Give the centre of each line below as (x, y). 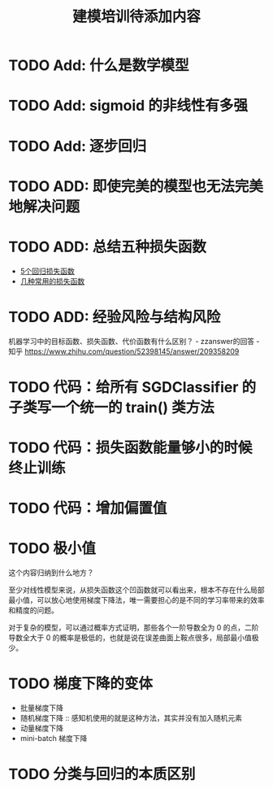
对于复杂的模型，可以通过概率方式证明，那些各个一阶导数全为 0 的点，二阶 (134, 628)
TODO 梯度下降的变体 (80, 684)
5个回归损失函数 (48, 271)
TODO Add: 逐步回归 (78, 146)
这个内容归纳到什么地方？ (51, 573)
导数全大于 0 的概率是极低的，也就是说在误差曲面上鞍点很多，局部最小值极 (134, 638)
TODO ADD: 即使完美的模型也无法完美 (136, 186)
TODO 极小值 (52, 549)
